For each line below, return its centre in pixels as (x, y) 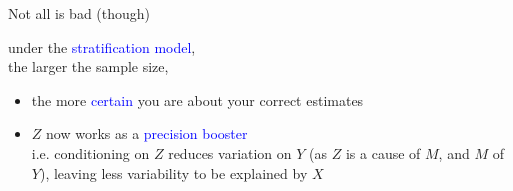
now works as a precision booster (147, 133)
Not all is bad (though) (79, 13)
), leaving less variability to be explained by (173, 172)
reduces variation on (230, 152)
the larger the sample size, (88, 66)
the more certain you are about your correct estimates (197, 99)
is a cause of (383, 152)
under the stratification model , (102, 46)
